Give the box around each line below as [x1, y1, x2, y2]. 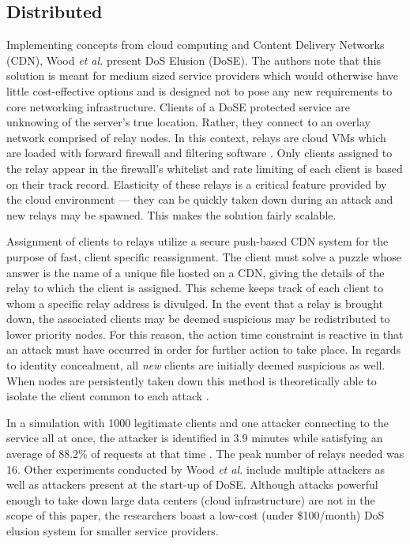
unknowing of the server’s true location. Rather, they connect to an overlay [6, 114, 371, 130]
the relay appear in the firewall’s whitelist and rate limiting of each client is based [6, 159, 403, 176]
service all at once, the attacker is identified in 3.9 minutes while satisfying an [6, 430, 383, 446]
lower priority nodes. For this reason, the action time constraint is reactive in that [6, 325, 404, 342]
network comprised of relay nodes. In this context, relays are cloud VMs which [6, 129, 386, 145]
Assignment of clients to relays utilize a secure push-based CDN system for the [6, 233, 389, 249]
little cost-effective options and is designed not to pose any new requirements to [6, 82, 393, 99]
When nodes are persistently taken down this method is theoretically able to [6, 372, 377, 388]
